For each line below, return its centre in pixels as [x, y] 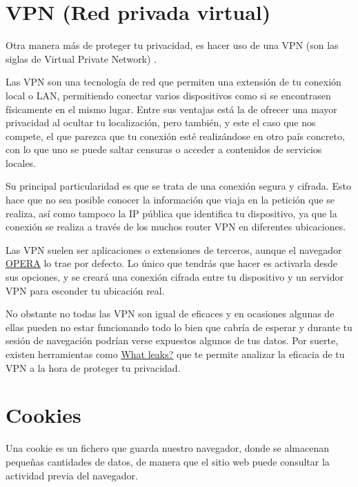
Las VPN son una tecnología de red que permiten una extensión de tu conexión [173, 82]
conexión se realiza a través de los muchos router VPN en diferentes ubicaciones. [176, 227]
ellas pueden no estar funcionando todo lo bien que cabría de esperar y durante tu [179, 327]
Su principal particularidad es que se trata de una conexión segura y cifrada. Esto [178, 186]
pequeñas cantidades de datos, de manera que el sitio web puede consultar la [168, 461]
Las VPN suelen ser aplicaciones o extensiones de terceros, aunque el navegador [174, 249]
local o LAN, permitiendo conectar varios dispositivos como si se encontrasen [168, 95]
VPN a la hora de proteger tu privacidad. [93, 367]
